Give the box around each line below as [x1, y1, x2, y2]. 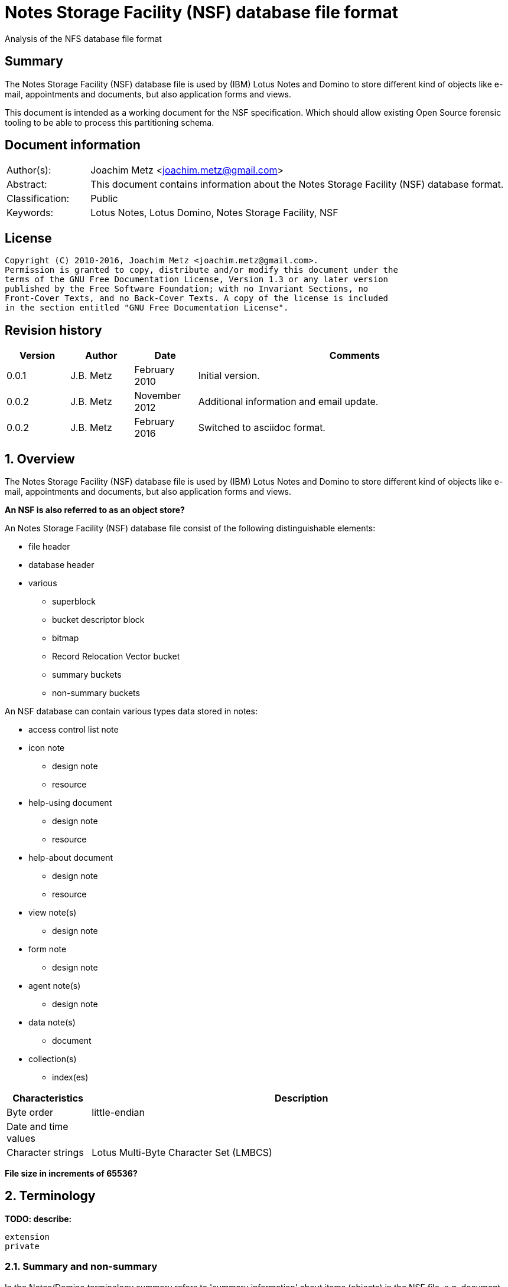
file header [28, 541, 70, 551]
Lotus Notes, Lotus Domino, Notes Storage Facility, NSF [90, 207, 338, 219]
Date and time [6, 1120, 69, 1132]
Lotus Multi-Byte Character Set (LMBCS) [92, 1146, 272, 1158]
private [5, 1241, 40, 1251]
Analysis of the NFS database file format [5, 33, 162, 44]
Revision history [5, 322, 102, 338]
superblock [52, 596, 96, 606]
